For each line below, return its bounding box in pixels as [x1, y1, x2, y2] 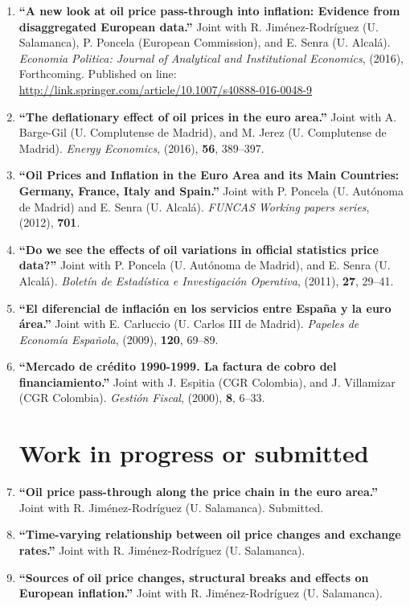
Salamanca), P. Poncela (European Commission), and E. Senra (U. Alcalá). [18, 34, 391, 51]
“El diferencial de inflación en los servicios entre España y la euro [18, 299, 392, 316]
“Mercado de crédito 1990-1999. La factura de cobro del [18, 358, 337, 375]
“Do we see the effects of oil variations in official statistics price [18, 240, 379, 257]
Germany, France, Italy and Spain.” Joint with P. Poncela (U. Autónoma [18, 182, 404, 199]
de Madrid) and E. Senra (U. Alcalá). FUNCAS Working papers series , [18, 198, 370, 215]
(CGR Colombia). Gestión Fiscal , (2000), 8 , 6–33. [18, 389, 265, 406]
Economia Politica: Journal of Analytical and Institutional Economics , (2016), [18, 49, 404, 66]
